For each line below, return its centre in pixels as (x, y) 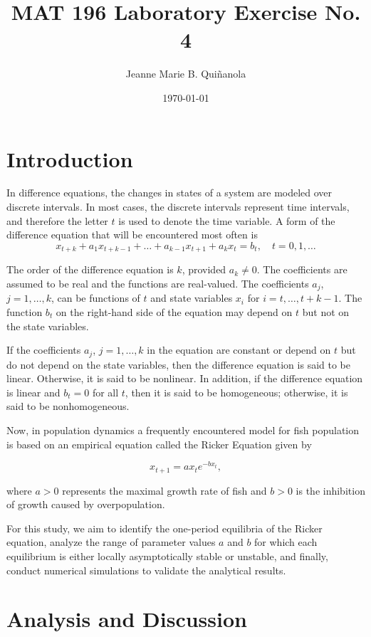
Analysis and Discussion (127, 619)
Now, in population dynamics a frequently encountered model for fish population (183, 430)
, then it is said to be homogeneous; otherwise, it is (236, 392)
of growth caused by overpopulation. (86, 504)
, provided (204, 269)
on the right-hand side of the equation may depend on (174, 311)
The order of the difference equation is (90, 269)
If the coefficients (44, 350)
